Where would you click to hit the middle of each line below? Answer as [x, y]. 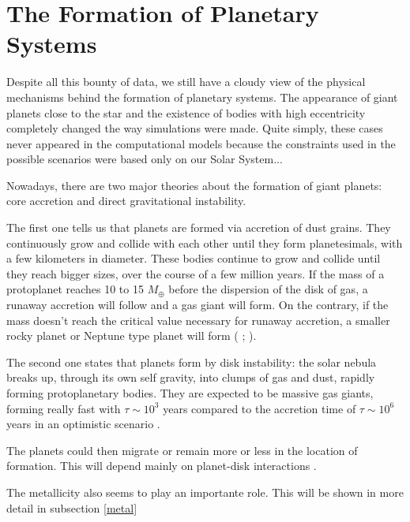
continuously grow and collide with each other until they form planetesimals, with [205, 242]
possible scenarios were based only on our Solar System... [145, 159]
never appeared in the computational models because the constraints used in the [201, 143]
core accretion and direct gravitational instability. [126, 201]
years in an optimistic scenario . [83, 424]
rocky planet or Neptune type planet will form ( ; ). [132, 336]
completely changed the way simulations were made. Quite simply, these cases [195, 128]
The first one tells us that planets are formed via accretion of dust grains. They [199, 227]
